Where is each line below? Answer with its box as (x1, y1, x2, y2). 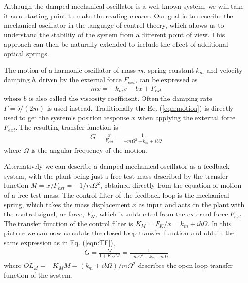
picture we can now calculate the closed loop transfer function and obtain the (4, 228, 235, 238)
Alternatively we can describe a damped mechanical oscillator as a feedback (4, 161, 230, 171)
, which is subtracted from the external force (95, 209, 228, 219)
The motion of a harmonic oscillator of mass (4, 65, 136, 75)
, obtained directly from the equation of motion (100, 180, 242, 190)
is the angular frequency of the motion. (31, 145, 147, 155)
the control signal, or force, (4, 209, 85, 219)
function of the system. (4, 270, 72, 280)
